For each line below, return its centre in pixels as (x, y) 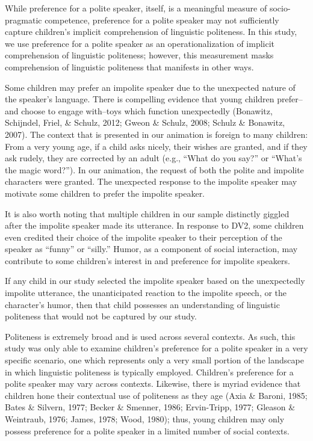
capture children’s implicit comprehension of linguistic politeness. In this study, (151, 32)
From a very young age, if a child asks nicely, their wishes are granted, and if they (156, 146)
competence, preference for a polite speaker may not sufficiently (162, 20)
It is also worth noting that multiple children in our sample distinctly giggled (147, 213)
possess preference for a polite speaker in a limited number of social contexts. (147, 430)
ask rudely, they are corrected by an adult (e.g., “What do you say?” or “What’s (153, 158)
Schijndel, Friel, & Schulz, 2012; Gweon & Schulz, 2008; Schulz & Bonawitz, (145, 122)
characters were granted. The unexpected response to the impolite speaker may (151, 181)
